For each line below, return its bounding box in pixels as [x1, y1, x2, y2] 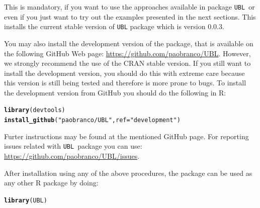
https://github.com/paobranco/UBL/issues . [4, 151, 140, 161]
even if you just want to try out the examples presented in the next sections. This [4, 11, 256, 22]
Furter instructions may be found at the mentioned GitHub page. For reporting [4, 131, 249, 141]
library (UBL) [4, 196, 47, 204]
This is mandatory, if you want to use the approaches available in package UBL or [4, 2, 255, 12]
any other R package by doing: [4, 177, 99, 188]
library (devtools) [4, 107, 65, 114]
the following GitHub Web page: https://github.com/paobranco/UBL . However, [4, 48, 251, 58]
